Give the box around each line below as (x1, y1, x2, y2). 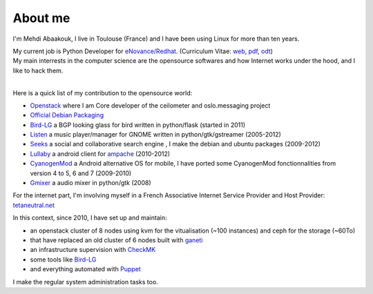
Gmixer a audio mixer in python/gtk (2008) (30, 179, 151, 187)
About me (12, 10, 70, 26)
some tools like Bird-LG (30, 255, 97, 264)
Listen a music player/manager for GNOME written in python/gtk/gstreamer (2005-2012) (30, 130, 281, 139)
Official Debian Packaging (30, 111, 104, 119)
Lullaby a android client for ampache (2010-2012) (30, 149, 171, 158)
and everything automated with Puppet (30, 265, 141, 273)
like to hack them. (12, 66, 64, 75)
